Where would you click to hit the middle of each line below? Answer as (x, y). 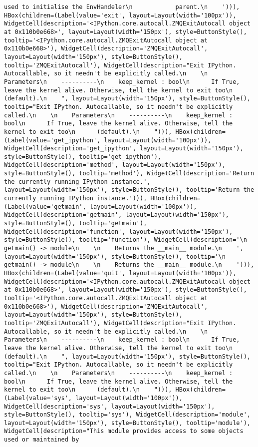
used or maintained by (42, 440)
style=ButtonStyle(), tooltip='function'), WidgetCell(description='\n (126, 240)
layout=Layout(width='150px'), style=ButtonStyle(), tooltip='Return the (129, 190)
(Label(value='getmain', (45, 207)
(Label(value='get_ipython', (52, 140)
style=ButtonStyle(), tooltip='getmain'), (76, 223)
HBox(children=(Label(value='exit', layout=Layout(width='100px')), (120, 15)
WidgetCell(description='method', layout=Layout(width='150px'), (115, 165)
